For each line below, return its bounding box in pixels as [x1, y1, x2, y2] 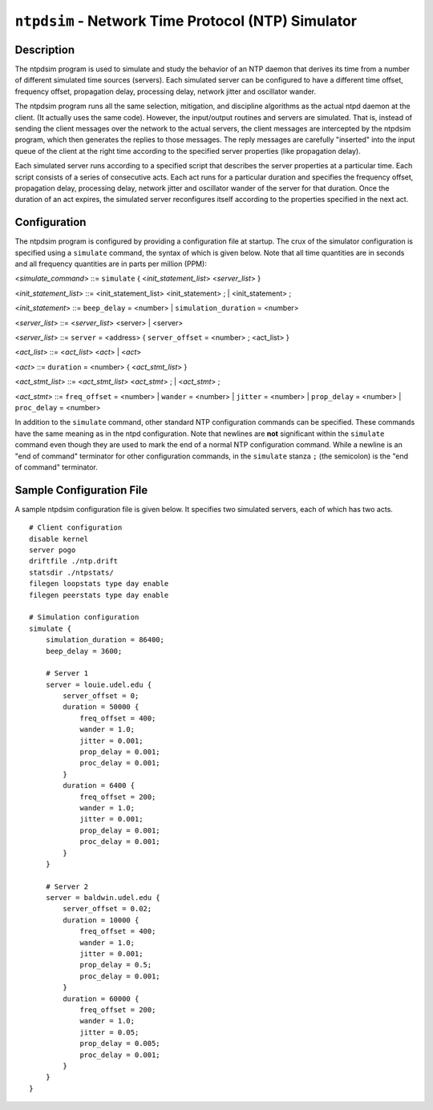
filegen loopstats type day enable [29, 579, 169, 588]
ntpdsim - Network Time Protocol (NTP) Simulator [14, 12, 357, 30]
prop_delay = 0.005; [79, 1039, 160, 1048]
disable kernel [29, 534, 89, 543]
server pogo [29, 545, 76, 555]
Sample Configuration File [14, 483, 148, 497]
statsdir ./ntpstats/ [29, 567, 114, 577]
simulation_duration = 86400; [45, 636, 164, 644]
